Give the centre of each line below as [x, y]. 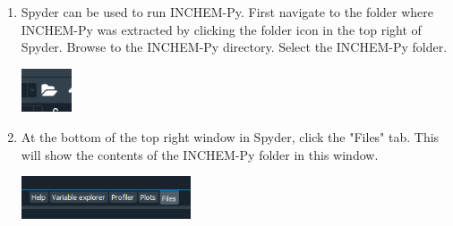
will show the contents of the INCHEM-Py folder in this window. [200, 154]
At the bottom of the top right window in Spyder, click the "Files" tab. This [230, 136]
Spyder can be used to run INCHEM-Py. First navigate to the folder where [227, 12]
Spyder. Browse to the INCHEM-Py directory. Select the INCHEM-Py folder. [234, 47]
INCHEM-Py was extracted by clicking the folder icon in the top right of [221, 29]
